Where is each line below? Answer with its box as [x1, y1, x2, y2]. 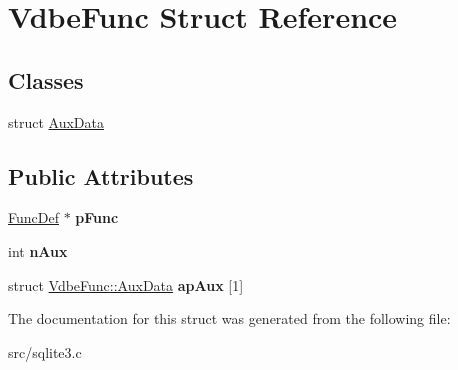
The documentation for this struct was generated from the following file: [8, 308, 451, 329]
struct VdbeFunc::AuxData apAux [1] [8, 274, 244, 295]
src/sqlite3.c [8, 341, 82, 362]
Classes [8, 64, 84, 95]
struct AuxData [8, 111, 104, 132]
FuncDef [8, 207, 59, 228]
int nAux [8, 240, 68, 261]
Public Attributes [8, 160, 194, 191]
